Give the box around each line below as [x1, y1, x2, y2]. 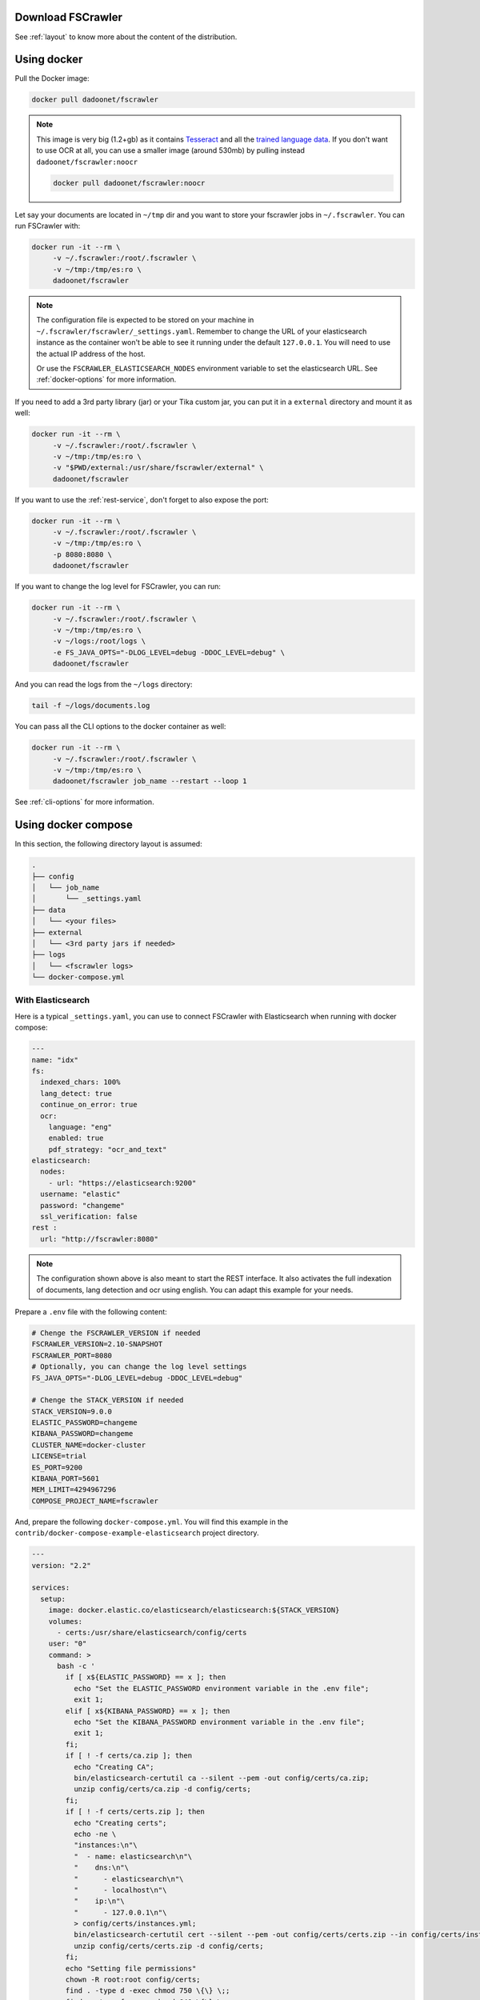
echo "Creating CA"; [73, 1762, 155, 1771]
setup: [40, 1594, 66, 1603]
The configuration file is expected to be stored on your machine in [36, 315, 254, 325]
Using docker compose [14, 818, 134, 832]
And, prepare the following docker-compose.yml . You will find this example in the [14, 1517, 289, 1526]
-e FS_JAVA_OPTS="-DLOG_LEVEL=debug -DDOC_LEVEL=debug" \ [52, 648, 286, 657]
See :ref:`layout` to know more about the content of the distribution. [14, 32, 238, 42]
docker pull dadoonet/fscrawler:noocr [53, 178, 206, 187]
